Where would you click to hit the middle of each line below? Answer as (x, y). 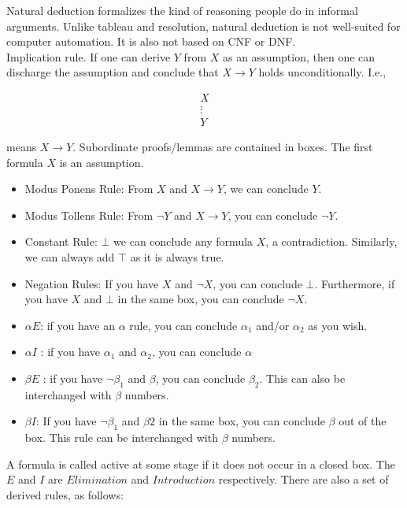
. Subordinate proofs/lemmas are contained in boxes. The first (223, 147)
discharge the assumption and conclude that (113, 72)
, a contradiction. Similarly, (331, 241)
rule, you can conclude (183, 325)
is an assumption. (102, 162)
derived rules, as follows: (65, 494)
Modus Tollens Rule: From (89, 215)
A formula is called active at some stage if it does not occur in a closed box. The (201, 464)
